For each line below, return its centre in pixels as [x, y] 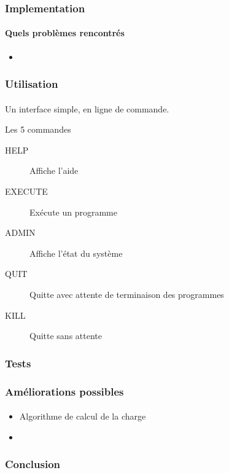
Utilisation [32, 84]
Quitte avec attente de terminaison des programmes [127, 295]
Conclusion [33, 464]
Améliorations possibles [64, 391]
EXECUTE [26, 191]
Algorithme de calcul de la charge [83, 416]
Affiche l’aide [54, 170]
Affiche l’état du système [76, 253]
